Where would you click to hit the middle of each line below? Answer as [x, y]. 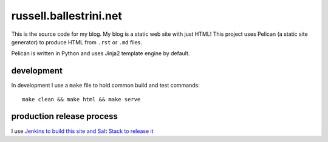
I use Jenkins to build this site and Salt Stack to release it [83, 131]
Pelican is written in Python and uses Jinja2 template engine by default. [101, 53]
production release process [65, 116]
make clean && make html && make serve [81, 99]
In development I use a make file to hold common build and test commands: [105, 86]
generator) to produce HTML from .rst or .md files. [77, 42]
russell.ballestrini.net [67, 16]
